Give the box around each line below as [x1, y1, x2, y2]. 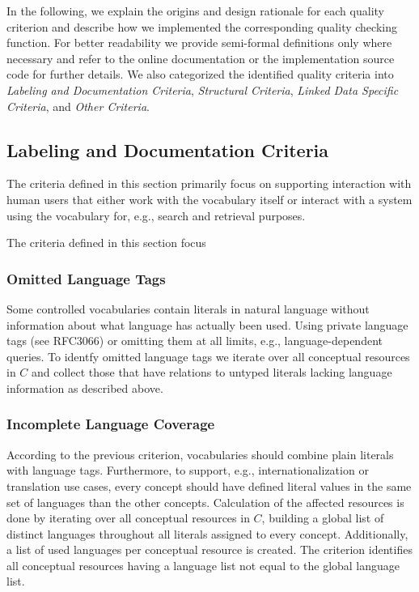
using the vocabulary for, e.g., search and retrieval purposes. [6, 207, 306, 224]
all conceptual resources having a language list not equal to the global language [6, 556, 400, 573]
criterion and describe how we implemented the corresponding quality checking [6, 18, 397, 35]
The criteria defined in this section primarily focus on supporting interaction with [6, 175, 412, 192]
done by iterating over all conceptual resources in [6, 509, 250, 526]
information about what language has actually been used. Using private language [6, 316, 408, 333]
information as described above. [6, 379, 163, 396]
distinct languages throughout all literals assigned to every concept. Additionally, [6, 525, 408, 542]
